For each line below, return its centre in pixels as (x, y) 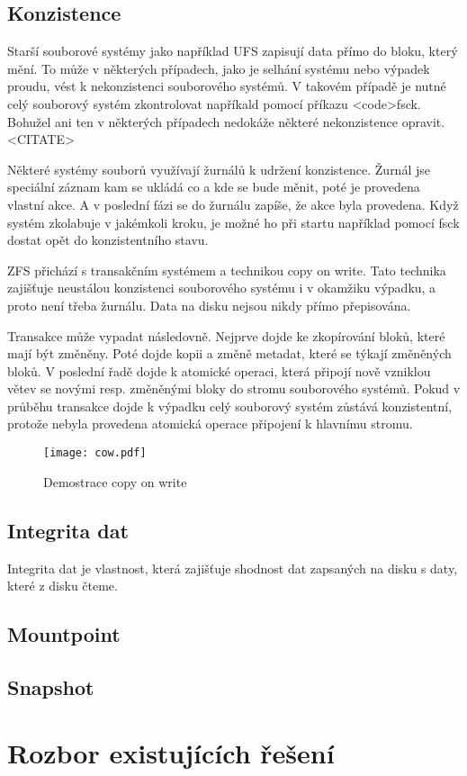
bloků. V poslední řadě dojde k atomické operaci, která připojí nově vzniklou (219, 370)
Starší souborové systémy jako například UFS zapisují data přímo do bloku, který (233, 51)
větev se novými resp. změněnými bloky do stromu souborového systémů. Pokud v (234, 388)
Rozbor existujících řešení (171, 753)
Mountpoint (64, 634)
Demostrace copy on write (115, 481)
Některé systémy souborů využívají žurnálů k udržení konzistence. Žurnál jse (219, 169)
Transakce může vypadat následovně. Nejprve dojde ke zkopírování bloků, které (226, 335)
